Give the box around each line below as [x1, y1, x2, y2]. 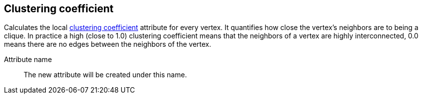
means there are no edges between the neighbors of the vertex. [4, 40, 211, 49]
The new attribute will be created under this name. [24, 70, 187, 79]
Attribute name [4, 55, 52, 64]
